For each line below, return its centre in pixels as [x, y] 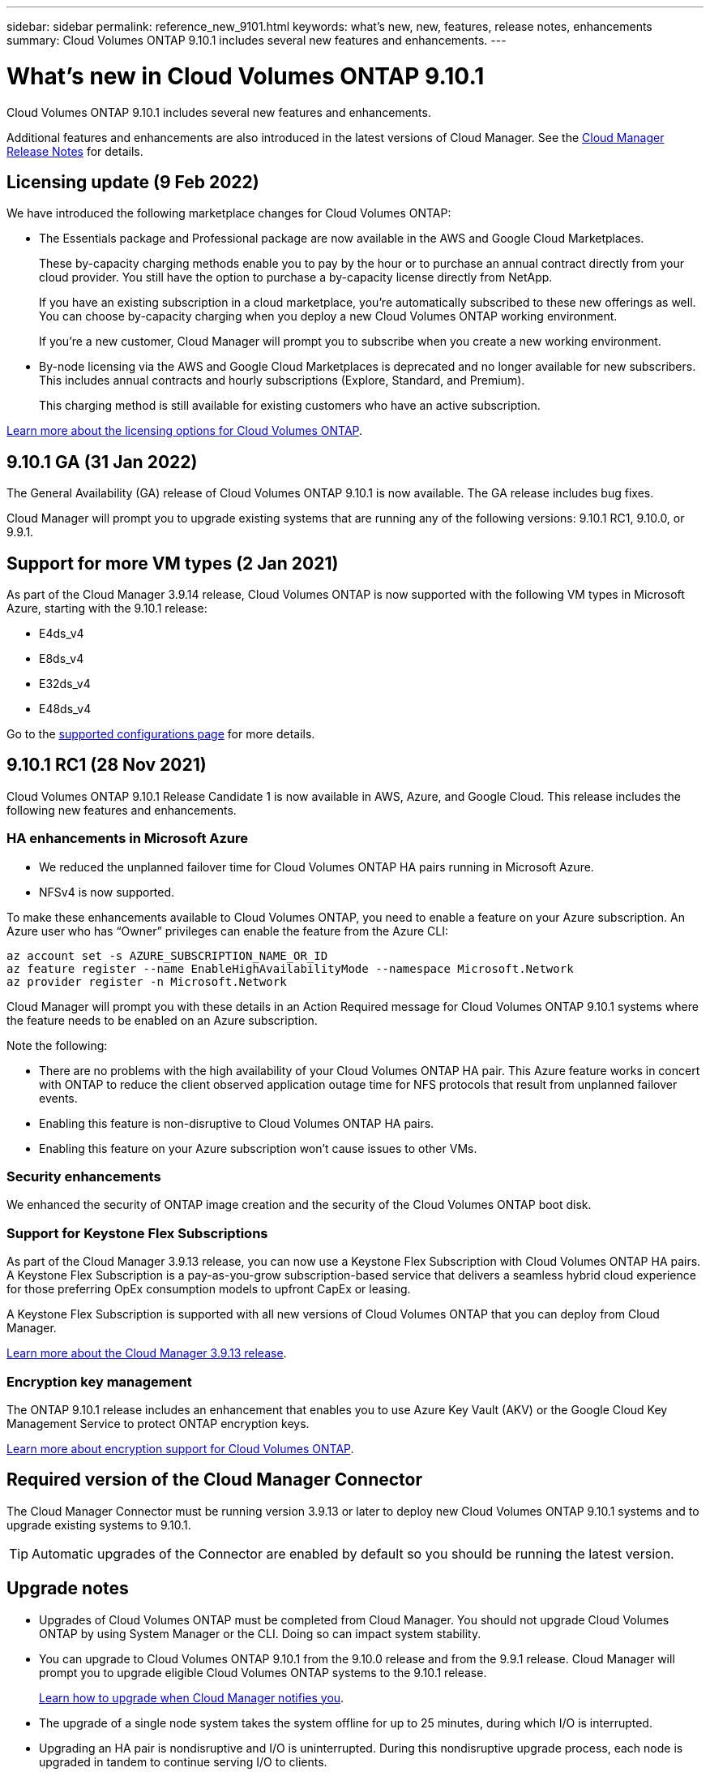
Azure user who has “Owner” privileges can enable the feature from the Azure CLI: [227, 931]
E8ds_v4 [62, 659]
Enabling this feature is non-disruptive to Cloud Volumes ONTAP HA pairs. [237, 1123]
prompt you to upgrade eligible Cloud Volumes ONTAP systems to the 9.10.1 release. [263, 1672]
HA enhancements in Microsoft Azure [128, 839]
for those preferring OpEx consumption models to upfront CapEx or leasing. [209, 1289]
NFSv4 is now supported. [107, 892]
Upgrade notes [68, 1589]
